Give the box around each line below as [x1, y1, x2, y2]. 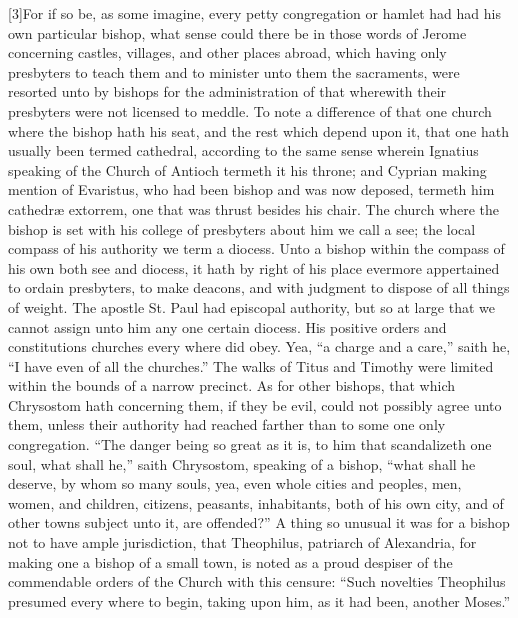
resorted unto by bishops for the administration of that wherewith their [8, 81, 447, 102]
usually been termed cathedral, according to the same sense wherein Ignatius [8, 140, 479, 161]
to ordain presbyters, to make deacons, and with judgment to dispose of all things [8, 277, 510, 298]
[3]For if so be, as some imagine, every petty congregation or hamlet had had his [8, 3, 501, 23]
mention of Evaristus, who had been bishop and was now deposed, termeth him [8, 179, 495, 200]
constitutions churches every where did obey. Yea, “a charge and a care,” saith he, [8, 336, 511, 357]
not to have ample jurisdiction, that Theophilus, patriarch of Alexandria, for [8, 532, 477, 553]
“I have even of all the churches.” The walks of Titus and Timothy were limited [8, 355, 494, 376]
